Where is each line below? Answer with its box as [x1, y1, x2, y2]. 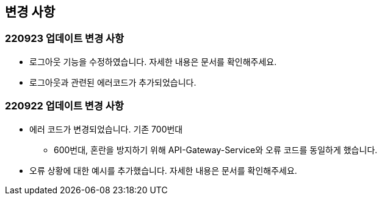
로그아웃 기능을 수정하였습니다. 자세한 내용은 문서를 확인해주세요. [29, 56, 277, 67]
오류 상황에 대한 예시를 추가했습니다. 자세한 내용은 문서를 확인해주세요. [29, 165, 297, 176]
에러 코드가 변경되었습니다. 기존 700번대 [29, 123, 183, 134]
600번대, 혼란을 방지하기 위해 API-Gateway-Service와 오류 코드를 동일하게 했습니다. [54, 144, 378, 155]
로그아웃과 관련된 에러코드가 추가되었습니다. [29, 77, 196, 88]
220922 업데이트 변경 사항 [5, 100, 124, 112]
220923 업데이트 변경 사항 [5, 32, 124, 45]
